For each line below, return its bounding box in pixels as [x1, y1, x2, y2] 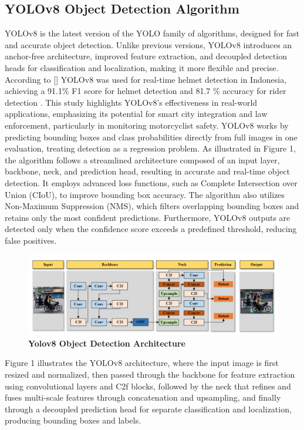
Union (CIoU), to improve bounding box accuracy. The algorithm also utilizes [5, 188, 285, 200]
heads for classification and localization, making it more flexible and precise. [5, 61, 279, 73]
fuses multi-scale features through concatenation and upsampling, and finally [5, 391, 281, 404]
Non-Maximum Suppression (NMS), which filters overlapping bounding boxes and [5, 200, 299, 212]
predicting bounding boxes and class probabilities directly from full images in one [5, 130, 298, 143]
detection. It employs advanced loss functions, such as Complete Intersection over [5, 176, 298, 189]
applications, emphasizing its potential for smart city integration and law [5, 107, 268, 120]
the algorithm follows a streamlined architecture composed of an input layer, [5, 153, 280, 166]
